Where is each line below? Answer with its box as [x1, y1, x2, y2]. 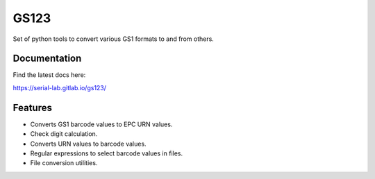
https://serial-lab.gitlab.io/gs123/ [12, 83, 107, 92]
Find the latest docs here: [12, 71, 86, 79]
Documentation [12, 53, 82, 65]
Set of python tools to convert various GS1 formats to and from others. [12, 35, 215, 43]
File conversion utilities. [30, 159, 98, 167]
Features [12, 101, 52, 114]
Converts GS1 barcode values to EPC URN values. [30, 120, 173, 128]
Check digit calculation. [30, 130, 98, 138]
